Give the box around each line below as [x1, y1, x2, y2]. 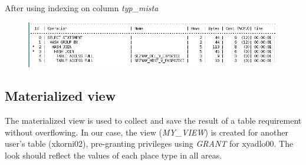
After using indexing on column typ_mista [5, 2, 159, 14]
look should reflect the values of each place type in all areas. [5, 149, 222, 161]
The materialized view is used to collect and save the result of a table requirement [5, 114, 302, 127]
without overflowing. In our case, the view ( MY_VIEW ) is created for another [5, 126, 288, 138]
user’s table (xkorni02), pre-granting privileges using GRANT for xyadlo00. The [5, 137, 294, 150]
